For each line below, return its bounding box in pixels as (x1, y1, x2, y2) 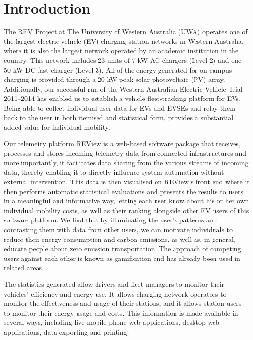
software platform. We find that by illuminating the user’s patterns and (4, 215, 217, 225)
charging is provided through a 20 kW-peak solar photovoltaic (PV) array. (4, 74, 225, 84)
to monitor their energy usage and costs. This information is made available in (4, 307, 238, 318)
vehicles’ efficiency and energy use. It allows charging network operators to (4, 288, 227, 299)
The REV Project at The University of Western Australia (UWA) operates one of (4, 26, 248, 37)
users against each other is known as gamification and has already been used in (4, 253, 240, 263)
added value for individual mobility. (4, 122, 110, 132)
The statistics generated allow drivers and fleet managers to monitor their (4, 279, 225, 289)
